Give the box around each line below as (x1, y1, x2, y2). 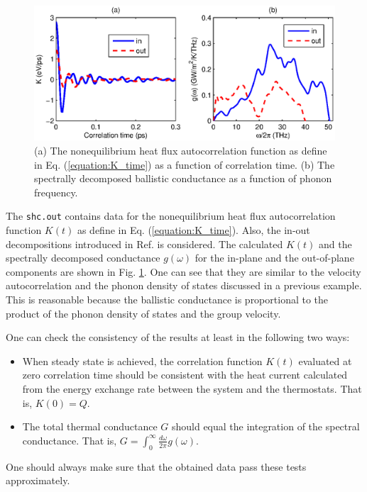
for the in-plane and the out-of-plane (195, 250, 354, 265)
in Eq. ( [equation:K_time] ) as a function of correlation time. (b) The (34, 157, 335, 172)
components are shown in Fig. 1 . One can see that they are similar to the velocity (6, 264, 361, 279)
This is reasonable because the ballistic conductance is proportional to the (6, 292, 329, 307)
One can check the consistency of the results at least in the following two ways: (6, 330, 350, 345)
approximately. (6, 473, 70, 488)
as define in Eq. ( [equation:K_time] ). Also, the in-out (77, 223, 310, 237)
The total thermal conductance (22, 419, 158, 434)
